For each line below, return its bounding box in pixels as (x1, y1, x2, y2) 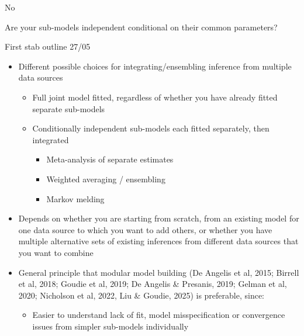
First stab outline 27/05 (5, 40, 91, 53)
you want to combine (18, 246, 94, 258)
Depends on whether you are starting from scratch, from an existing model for (18, 212, 299, 224)
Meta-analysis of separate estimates (46, 153, 174, 165)
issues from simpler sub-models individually (32, 320, 189, 332)
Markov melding (46, 192, 105, 205)
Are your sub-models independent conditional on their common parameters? (5, 20, 278, 33)
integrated (32, 133, 69, 146)
